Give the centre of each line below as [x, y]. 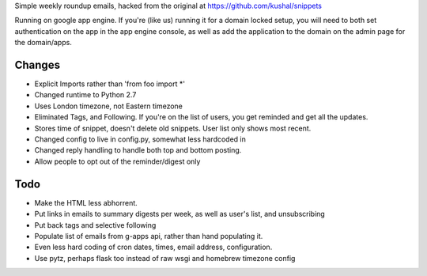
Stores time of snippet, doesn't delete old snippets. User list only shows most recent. [173, 128]
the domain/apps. [43, 43]
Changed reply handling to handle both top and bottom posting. [138, 150]
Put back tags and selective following [95, 225]
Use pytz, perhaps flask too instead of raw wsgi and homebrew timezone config [165, 258]
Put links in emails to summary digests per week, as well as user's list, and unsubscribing [180, 214]
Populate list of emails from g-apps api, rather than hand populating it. [149, 236]
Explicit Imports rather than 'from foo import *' [110, 84]
